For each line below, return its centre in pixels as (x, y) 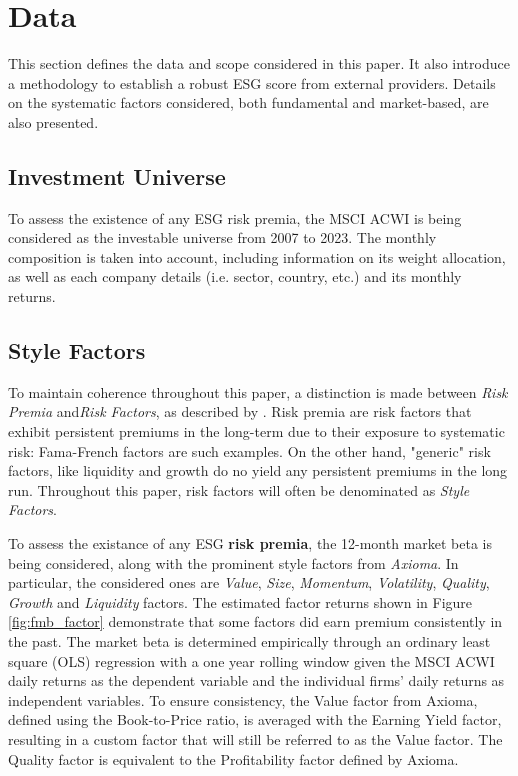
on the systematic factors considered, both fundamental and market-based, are (248, 102)
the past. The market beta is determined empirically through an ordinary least (249, 641)
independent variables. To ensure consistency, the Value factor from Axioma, (243, 699)
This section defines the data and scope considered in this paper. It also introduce (259, 63)
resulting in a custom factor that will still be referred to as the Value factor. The (255, 738)
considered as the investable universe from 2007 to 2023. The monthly (222, 237)
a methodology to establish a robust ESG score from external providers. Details (252, 82)
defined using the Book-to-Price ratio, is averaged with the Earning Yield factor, (255, 719)
